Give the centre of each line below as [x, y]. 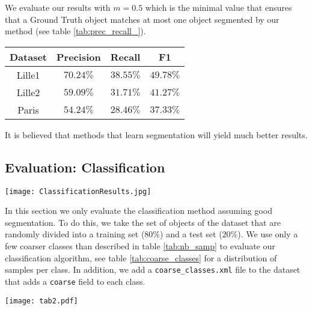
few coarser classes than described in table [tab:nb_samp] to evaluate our [140, 246]
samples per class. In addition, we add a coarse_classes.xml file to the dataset [153, 269]
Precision [79, 56]
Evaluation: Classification [85, 167]
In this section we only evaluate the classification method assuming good [139, 211]
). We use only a [268, 234]
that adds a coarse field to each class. [75, 281]
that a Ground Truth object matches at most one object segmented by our [142, 19]
